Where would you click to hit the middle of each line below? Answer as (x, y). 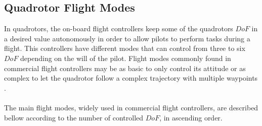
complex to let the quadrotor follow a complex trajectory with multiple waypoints (131, 78)
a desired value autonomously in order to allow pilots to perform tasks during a (127, 38)
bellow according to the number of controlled (74, 117)
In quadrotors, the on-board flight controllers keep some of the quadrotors (119, 28)
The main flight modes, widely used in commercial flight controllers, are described (131, 107)
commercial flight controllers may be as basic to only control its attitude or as (125, 68)
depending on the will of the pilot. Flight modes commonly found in (126, 58)
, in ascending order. (191, 117)
